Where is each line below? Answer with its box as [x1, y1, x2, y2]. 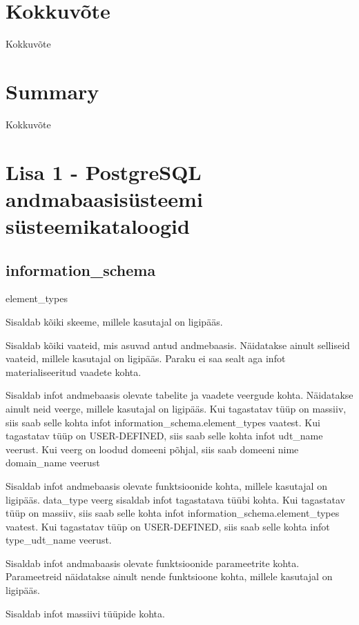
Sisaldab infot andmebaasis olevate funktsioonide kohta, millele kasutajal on [6, 478, 327, 493]
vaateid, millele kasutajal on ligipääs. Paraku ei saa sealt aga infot [6, 351, 286, 366]
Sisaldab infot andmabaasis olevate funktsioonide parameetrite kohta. [6, 555, 300, 570]
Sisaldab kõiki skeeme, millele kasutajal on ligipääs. [6, 314, 223, 328]
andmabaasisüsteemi [6, 184, 203, 212]
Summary [6, 77, 99, 105]
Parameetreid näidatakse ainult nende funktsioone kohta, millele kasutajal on [6, 569, 333, 584]
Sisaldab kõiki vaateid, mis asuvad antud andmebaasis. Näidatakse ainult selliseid [6, 337, 350, 352]
